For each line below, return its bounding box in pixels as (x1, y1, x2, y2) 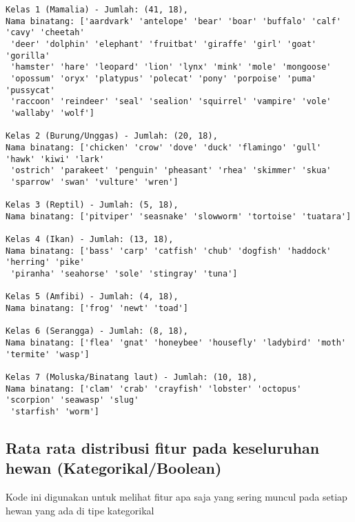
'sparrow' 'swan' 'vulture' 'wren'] (10, 177, 179, 187)
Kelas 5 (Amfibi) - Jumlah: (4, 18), (6, 292, 179, 302)
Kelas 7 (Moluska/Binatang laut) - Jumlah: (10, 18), (6, 372, 258, 382)
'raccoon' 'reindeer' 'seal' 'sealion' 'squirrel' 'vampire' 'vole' (10, 97, 332, 107)
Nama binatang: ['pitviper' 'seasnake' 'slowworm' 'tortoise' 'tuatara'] (6, 211, 352, 221)
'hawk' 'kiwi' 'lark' (6, 154, 105, 164)
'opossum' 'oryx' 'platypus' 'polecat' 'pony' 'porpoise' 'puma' (10, 73, 317, 83)
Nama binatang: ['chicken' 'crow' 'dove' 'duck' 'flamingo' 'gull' (6, 142, 322, 152)
